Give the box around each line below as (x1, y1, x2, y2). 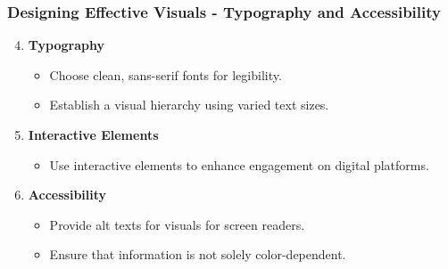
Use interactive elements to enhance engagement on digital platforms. (49, 155, 429, 174)
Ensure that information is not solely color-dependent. (49, 245, 346, 264)
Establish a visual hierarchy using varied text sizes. (49, 95, 329, 114)
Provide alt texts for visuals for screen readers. (49, 215, 305, 233)
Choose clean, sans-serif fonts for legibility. (49, 65, 282, 84)
